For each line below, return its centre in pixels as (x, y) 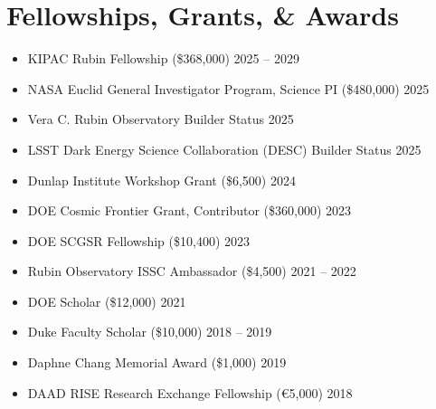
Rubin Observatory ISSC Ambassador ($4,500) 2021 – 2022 (192, 271)
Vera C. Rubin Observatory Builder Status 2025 (161, 119)
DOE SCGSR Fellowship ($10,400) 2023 (138, 240)
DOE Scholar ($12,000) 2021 (107, 301)
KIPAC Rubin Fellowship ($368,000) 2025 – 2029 (163, 58)
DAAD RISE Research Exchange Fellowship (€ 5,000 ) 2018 (190, 392)
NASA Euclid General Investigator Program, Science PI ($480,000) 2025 (228, 88)
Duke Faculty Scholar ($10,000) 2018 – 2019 (150, 332)
